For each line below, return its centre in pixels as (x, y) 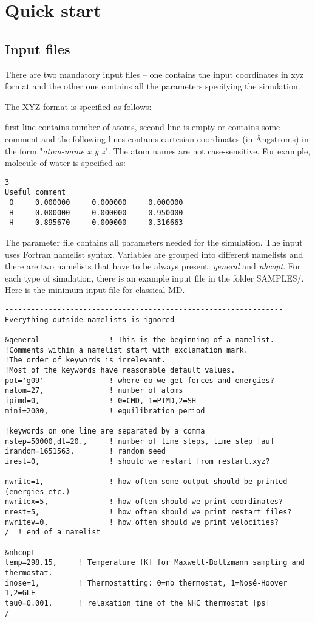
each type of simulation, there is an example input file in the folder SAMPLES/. (154, 278)
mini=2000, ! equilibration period (105, 411)
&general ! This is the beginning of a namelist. (140, 340)
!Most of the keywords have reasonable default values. (120, 370)
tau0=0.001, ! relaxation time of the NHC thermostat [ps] (137, 603)
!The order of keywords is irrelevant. (85, 360)
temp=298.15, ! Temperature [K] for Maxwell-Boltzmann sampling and (155, 563)
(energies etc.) (38, 492)
